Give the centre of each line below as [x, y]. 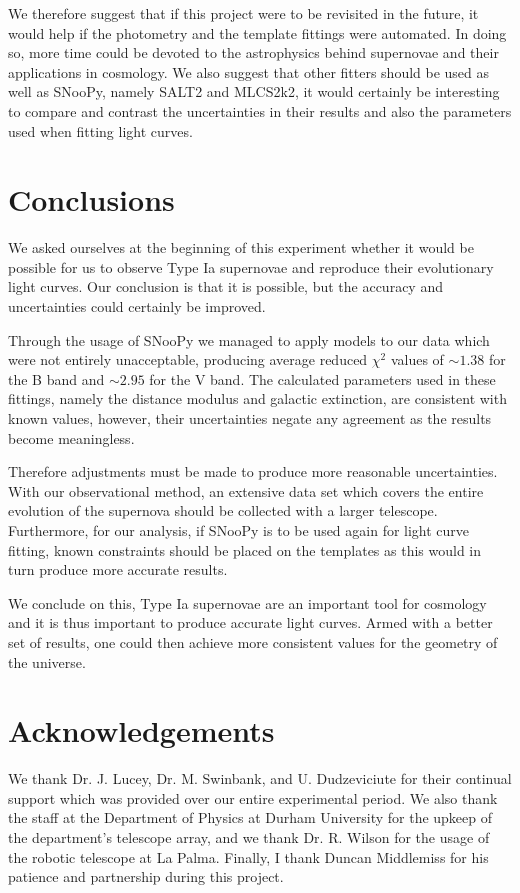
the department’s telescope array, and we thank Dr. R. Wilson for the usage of [249, 837]
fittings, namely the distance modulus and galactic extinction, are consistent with [257, 398]
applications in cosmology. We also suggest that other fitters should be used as [249, 71]
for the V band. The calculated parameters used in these [322, 378]
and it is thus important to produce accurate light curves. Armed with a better [250, 622]
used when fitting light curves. [100, 130]
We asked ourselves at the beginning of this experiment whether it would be [241, 247]
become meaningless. [71, 437]
